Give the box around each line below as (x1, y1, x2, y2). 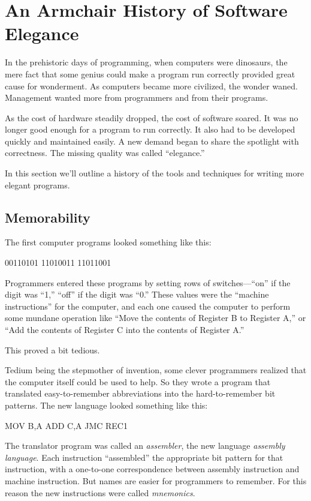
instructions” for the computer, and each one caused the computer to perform (5, 299, 291, 312)
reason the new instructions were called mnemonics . (5, 486, 195, 499)
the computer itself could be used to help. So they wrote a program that (5, 375, 271, 388)
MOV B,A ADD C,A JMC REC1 (5, 419, 128, 431)
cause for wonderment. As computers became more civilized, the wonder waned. (5, 79, 298, 92)
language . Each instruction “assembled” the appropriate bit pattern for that (5, 451, 283, 463)
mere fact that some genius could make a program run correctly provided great (5, 67, 295, 80)
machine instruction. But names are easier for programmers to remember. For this (5, 474, 307, 487)
